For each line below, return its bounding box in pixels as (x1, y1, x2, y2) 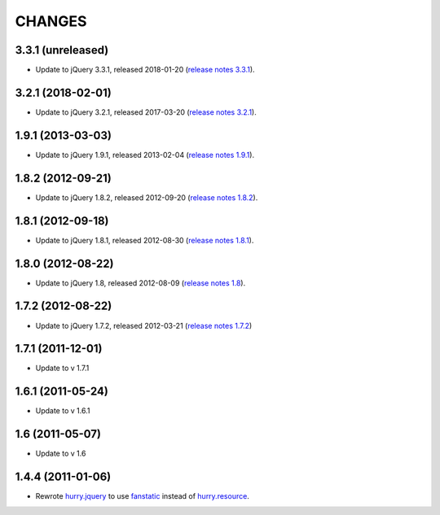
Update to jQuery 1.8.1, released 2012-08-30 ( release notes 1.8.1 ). (35, 235, 254, 245)
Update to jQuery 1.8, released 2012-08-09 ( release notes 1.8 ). (35, 277, 246, 288)
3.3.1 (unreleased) (15, 43, 109, 57)
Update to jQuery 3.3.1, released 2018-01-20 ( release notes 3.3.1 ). (35, 65, 256, 75)
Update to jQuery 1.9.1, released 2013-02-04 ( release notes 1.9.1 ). (35, 150, 255, 159)
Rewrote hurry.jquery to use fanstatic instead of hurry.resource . (35, 491, 250, 501)
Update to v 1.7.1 (35, 363, 90, 373)
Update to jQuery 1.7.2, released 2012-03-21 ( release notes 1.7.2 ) (35, 321, 253, 330)
